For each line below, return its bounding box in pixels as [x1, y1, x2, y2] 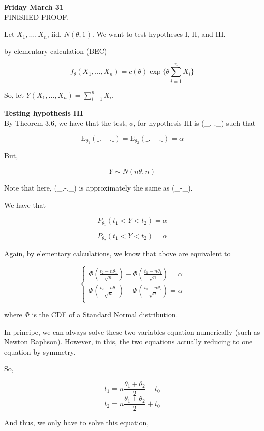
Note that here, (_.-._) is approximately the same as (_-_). [4, 182, 193, 193]
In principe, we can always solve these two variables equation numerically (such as [4, 326, 260, 337]
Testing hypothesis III [4, 107, 83, 118]
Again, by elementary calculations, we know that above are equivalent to [4, 248, 231, 258]
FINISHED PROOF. [4, 11, 69, 22]
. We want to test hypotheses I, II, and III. [92, 29, 226, 39]
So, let [4, 89, 24, 100]
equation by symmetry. [4, 346, 76, 357]
